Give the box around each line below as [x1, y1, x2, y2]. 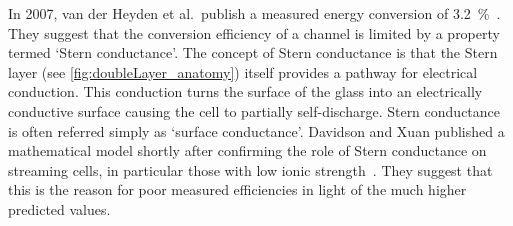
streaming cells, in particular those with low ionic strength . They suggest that [8, 159, 493, 180]
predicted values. [8, 198, 111, 219]
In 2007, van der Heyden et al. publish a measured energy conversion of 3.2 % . [8, 3, 501, 23]
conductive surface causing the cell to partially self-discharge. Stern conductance [8, 100, 501, 121]
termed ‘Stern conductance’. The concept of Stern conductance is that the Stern [8, 42, 498, 63]
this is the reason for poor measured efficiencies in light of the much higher [8, 179, 467, 200]
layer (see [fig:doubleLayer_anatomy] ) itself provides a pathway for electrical [8, 61, 478, 82]
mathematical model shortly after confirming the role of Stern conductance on [8, 140, 487, 161]
